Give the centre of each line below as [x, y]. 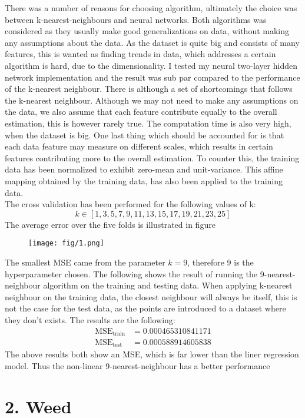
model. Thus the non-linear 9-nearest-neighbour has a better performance [137, 366]
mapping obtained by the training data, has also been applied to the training [144, 180]
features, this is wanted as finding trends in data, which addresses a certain [140, 54]
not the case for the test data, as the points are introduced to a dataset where [145, 308]
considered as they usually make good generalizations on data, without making [147, 31]
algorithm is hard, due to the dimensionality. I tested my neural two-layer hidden [151, 65]
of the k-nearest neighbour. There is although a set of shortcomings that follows [149, 89]
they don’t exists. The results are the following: [90, 319]
